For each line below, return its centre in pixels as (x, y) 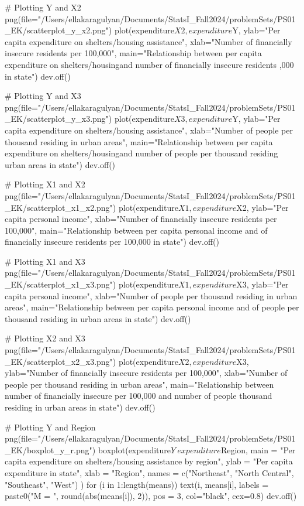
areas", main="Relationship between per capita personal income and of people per (152, 307)
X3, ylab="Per (262, 284)
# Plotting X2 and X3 (45, 338)
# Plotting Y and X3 (43, 96)
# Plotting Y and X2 (43, 7)
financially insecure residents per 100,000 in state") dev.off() (112, 242)
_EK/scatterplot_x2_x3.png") (61, 361)
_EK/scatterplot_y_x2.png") (58, 30)
